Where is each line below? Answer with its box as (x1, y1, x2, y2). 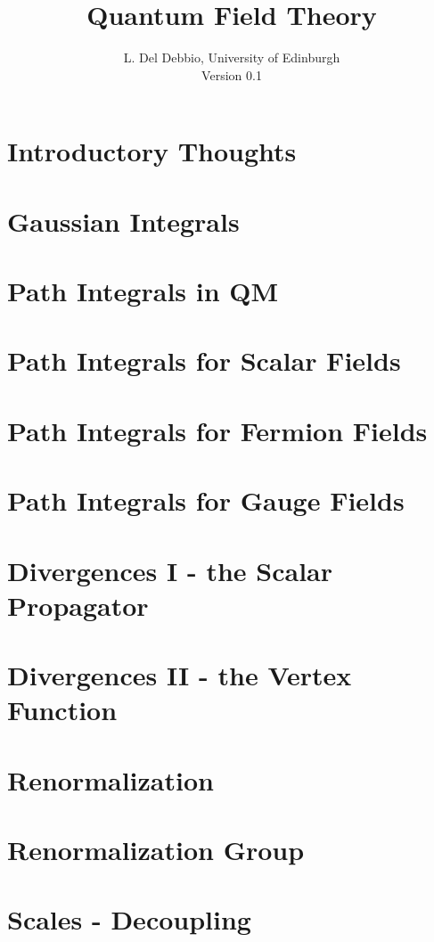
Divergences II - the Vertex (7, 657, 352, 693)
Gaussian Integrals (7, 202, 240, 239)
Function (7, 692, 118, 728)
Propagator (7, 586, 149, 623)
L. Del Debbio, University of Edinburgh (123, 48, 340, 67)
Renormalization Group (7, 831, 305, 868)
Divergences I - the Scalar (7, 552, 332, 588)
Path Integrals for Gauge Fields (7, 482, 405, 519)
